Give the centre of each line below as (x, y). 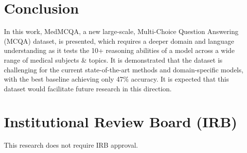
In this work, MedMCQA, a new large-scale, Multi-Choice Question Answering (121, 31)
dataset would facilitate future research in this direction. (88, 88)
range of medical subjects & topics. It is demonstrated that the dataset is (113, 59)
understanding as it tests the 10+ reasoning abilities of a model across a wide (119, 50)
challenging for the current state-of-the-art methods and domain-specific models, (124, 69)
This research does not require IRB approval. (71, 145)
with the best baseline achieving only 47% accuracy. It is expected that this (116, 79)
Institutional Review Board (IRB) (121, 122)
